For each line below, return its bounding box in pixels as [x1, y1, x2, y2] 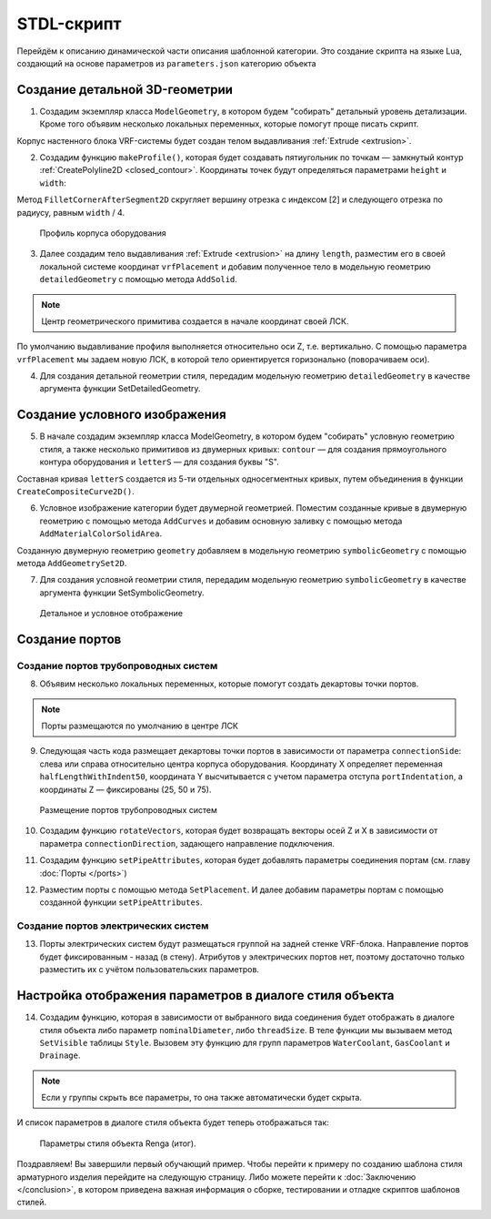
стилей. [16, 1197, 47, 1208]
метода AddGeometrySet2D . [16, 557, 127, 568]
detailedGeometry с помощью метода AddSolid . [39, 274, 238, 285]
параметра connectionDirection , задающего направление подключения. [39, 838, 336, 848]
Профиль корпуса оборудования [39, 228, 167, 239]
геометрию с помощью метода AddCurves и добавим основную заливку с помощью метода [39, 515, 403, 526]
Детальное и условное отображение [39, 608, 184, 619]
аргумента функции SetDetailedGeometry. [39, 383, 201, 394]
